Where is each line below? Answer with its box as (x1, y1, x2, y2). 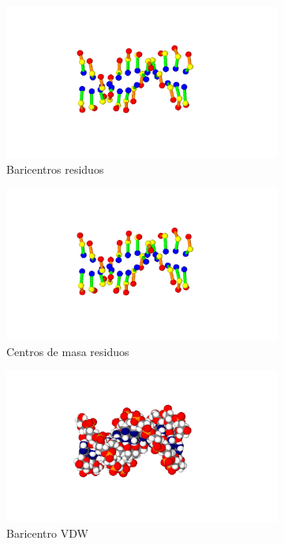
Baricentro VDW (6, 525, 88, 542)
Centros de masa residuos (6, 343, 129, 359)
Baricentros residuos (6, 161, 104, 178)
